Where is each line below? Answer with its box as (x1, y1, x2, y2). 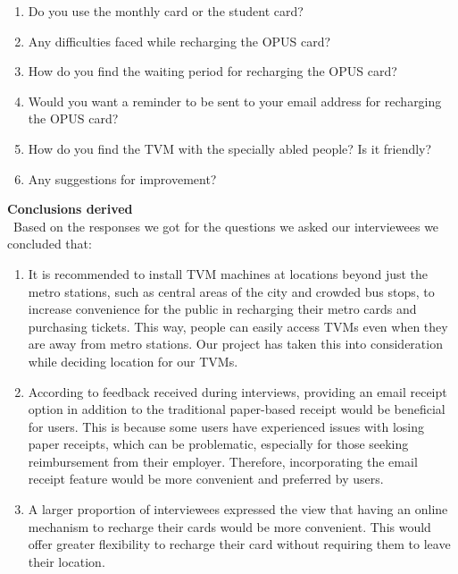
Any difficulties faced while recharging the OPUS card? (28, 31, 331, 50)
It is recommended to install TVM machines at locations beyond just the (28, 264, 429, 283)
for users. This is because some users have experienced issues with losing (28, 417, 424, 435)
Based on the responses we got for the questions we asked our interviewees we (12, 216, 439, 235)
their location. (28, 552, 105, 570)
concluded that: (7, 234, 92, 253)
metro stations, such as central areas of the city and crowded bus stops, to (28, 282, 435, 300)
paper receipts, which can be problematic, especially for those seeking (28, 435, 409, 453)
